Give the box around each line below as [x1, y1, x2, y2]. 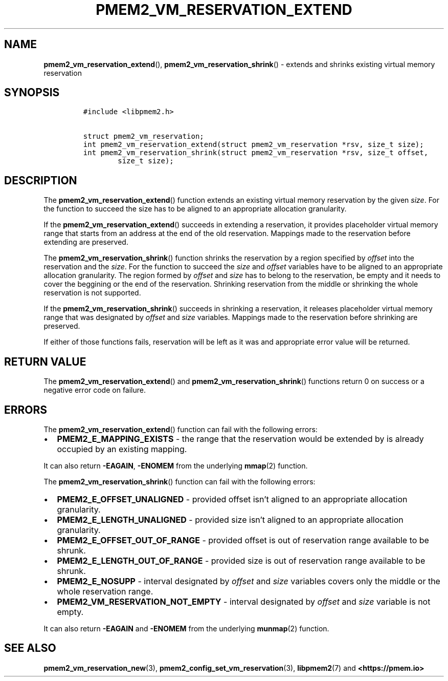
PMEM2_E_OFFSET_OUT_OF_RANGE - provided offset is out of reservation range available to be [57, 535, 429, 545]
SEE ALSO [4, 642, 56, 655]
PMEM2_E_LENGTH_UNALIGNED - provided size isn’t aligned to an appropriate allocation [57, 514, 404, 525]
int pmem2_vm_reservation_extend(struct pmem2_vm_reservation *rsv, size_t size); [83, 140, 424, 149]
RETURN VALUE [4, 355, 86, 368]
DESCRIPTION [4, 174, 77, 187]
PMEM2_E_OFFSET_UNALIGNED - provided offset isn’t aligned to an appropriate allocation [57, 494, 408, 504]
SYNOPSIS [4, 86, 60, 99]
